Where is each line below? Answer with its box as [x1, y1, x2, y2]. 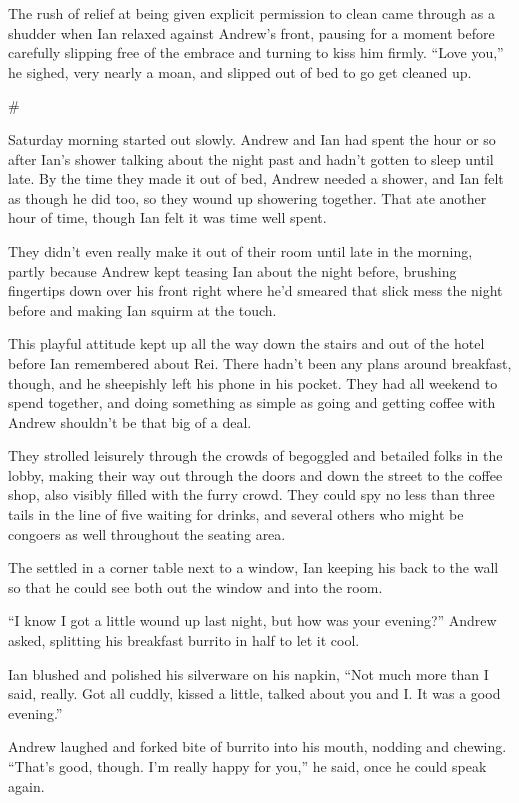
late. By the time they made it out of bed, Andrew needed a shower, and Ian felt [8, 168, 504, 189]
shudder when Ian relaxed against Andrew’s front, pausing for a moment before [8, 22, 495, 43]
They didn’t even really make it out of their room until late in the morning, [8, 240, 473, 261]
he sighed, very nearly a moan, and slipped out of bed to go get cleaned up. [8, 61, 472, 82]
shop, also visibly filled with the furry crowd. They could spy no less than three [8, 484, 495, 505]
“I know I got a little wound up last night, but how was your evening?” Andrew [8, 610, 497, 631]
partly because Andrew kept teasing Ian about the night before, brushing [8, 260, 457, 281]
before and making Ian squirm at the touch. [8, 299, 277, 320]
